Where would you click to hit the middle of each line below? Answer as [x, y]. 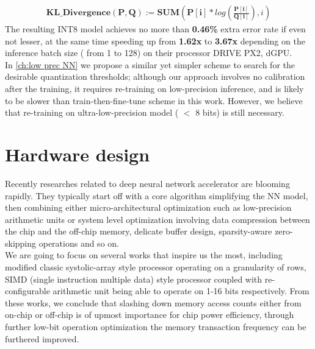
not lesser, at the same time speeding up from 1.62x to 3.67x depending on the [155, 41]
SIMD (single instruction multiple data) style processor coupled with [134, 279]
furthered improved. [42, 338]
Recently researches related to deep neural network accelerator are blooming [147, 183]
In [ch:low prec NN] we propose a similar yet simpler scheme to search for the [150, 64]
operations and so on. [79, 243]
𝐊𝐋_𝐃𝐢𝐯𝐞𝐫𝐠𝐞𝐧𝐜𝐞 [78, 13]
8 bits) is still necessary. [240, 112]
